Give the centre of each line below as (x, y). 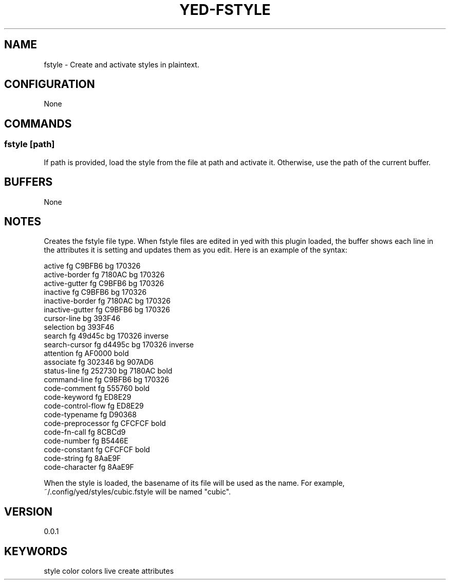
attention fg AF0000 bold (86, 353)
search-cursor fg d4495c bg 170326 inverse (119, 345)
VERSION (29, 511)
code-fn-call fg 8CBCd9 (85, 432)
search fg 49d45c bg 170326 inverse (106, 336)
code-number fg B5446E (86, 441)
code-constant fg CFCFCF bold (97, 450)
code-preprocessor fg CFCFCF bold (105, 423)
